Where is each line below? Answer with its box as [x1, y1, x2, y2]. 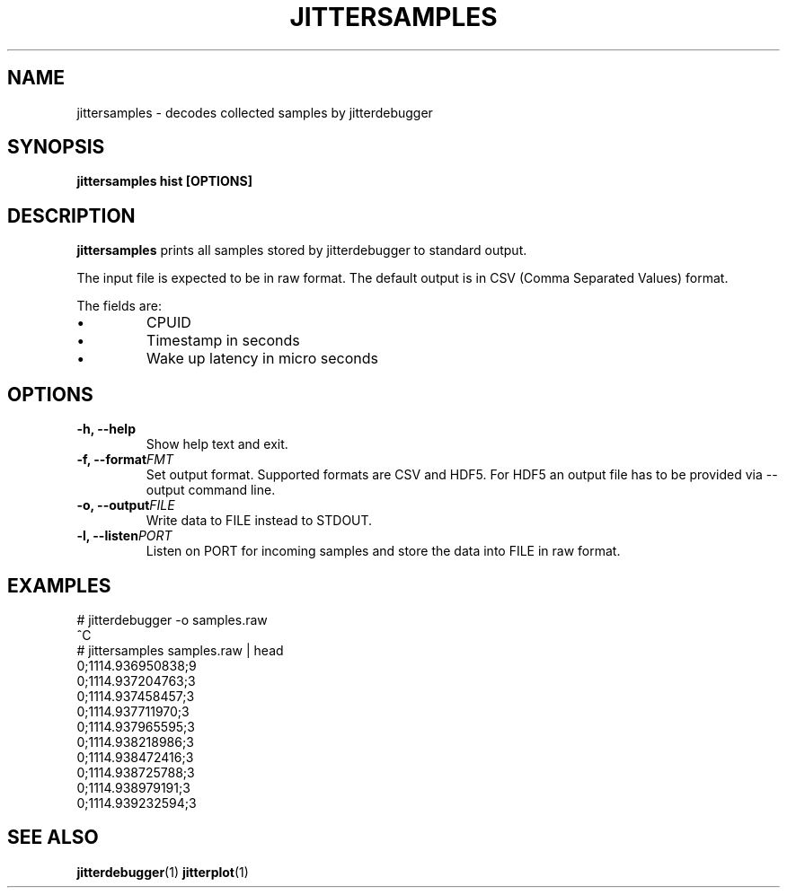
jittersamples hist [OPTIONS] [76, 173, 252, 189]
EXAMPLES [7, 574, 111, 597]
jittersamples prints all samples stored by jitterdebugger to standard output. [76, 242, 527, 259]
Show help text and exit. [146, 436, 288, 452]
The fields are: [76, 298, 162, 314]
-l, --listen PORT [76, 528, 172, 544]
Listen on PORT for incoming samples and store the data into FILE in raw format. [146, 543, 621, 559]
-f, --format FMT [76, 452, 174, 468]
